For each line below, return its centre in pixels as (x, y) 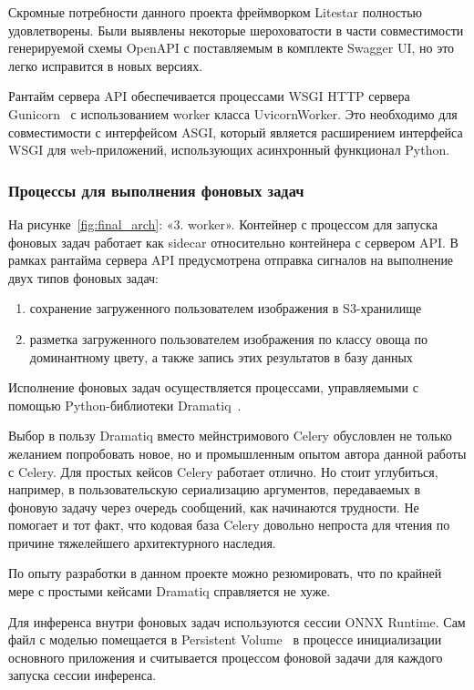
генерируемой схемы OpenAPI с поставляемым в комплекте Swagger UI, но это (232, 48)
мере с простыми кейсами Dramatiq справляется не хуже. (170, 591)
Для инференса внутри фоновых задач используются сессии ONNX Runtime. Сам (237, 621)
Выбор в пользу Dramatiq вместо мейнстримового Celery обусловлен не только (230, 436)
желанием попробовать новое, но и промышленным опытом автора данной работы (237, 453)
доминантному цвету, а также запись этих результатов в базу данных (221, 356)
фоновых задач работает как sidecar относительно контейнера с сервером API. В (233, 242)
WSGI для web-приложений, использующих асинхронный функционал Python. (229, 150)
